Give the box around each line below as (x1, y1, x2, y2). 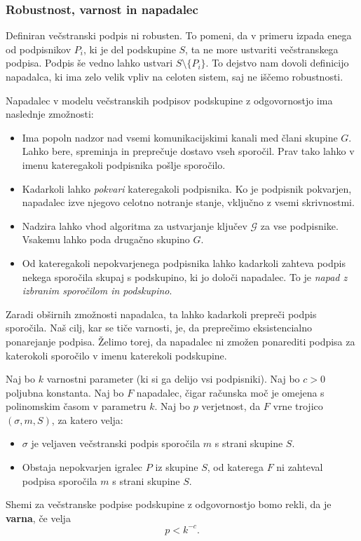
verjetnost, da (201, 399, 261, 413)
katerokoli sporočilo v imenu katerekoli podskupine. (6, 348, 227, 362)
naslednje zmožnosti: (6, 107, 94, 121)
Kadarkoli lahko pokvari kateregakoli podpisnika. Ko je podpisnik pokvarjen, (22, 181, 352, 196)
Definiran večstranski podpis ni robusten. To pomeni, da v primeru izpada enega (6, 28, 352, 43)
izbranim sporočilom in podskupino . (22, 283, 172, 298)
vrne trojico (273, 399, 323, 413)
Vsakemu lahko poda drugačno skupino (22, 232, 190, 247)
